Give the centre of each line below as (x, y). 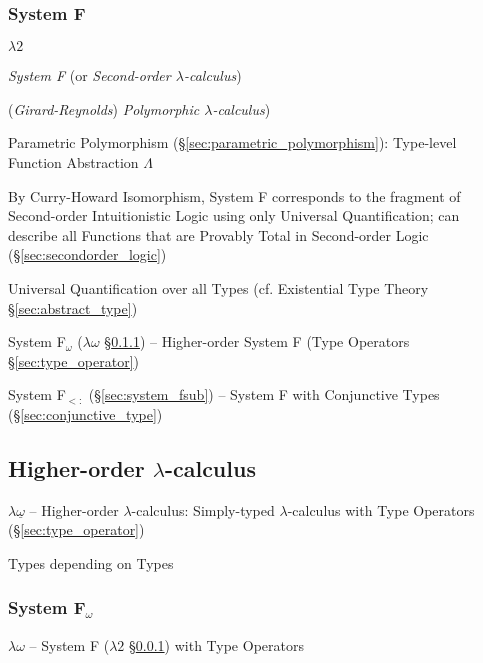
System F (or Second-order (89, 75)
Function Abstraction (73, 162)
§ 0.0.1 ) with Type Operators (216, 644)
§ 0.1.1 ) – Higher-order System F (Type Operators (257, 341)
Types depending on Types (91, 562)
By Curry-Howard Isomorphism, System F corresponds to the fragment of (234, 195)
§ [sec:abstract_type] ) (73, 307)
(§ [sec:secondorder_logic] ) (87, 254)
